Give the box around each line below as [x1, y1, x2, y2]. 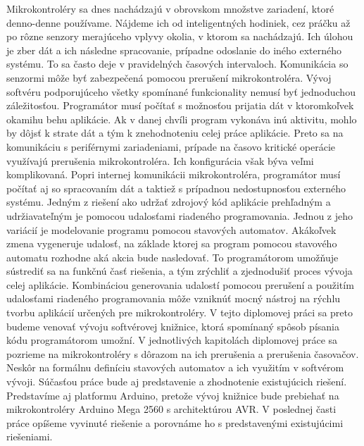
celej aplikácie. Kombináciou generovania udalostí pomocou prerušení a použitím [6, 277, 354, 292]
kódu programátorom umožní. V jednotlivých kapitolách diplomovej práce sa [6, 333, 338, 347]
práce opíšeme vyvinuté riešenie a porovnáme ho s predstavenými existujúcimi [6, 415, 344, 430]
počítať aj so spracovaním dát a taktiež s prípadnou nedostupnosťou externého [6, 180, 346, 195]
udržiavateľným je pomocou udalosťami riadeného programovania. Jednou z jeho [6, 208, 353, 223]
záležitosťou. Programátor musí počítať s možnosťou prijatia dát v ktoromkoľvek [6, 98, 354, 113]
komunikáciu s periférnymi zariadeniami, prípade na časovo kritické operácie [6, 139, 336, 154]
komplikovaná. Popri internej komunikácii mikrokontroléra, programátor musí [6, 167, 341, 182]
